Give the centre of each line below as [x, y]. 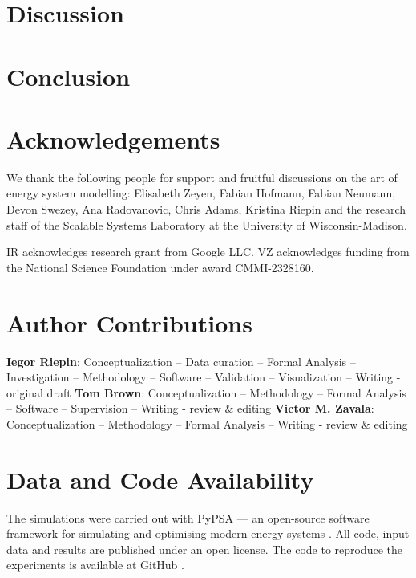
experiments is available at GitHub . [95, 565]
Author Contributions [129, 322]
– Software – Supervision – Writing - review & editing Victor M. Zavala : [190, 408]
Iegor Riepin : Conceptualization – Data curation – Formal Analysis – [181, 361]
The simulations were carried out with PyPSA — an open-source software [188, 517]
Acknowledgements [113, 138]
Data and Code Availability [160, 479]
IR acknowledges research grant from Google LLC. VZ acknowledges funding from [208, 252]
